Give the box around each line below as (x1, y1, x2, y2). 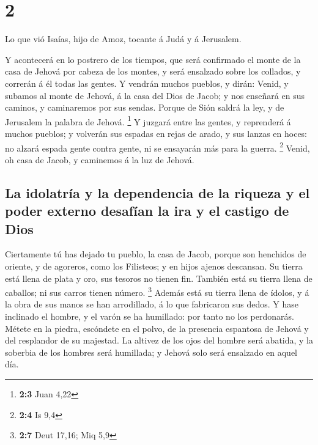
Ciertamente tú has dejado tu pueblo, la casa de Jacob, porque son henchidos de (5, 248, 306, 260)
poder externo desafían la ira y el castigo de (5, 201, 289, 220)
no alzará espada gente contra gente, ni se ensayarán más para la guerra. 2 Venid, (5, 139, 310, 154)
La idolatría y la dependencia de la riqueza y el (5, 183, 310, 202)
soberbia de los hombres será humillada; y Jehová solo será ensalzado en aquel (5, 345, 298, 358)
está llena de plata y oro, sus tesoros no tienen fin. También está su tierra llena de (5, 271, 312, 284)
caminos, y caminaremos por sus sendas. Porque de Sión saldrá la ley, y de (5, 101, 284, 114)
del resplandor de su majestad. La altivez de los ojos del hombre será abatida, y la (5, 334, 314, 347)
